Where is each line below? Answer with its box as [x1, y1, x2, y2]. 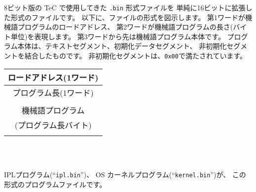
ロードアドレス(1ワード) [8, 71, 99, 83]
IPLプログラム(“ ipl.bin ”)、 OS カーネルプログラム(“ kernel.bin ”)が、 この [4, 169, 246, 179]
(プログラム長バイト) [14, 119, 92, 131]
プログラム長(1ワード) [12, 86, 94, 98]
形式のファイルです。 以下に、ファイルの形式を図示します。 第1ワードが [10, 12, 246, 22]
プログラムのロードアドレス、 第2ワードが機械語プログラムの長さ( [17, 22, 233, 32]
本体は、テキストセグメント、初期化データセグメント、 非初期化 [17, 41, 227, 51]
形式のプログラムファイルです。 [4, 179, 107, 189]
